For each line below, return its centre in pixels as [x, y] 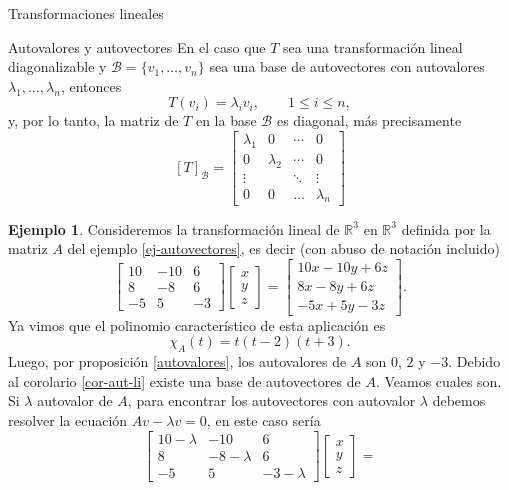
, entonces [91, 85]
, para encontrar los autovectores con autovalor [271, 400]
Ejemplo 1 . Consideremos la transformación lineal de [174, 228]
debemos [459, 400]
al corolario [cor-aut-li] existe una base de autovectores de [184, 380]
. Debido [474, 361]
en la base [226, 120]
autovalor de [75, 400]
